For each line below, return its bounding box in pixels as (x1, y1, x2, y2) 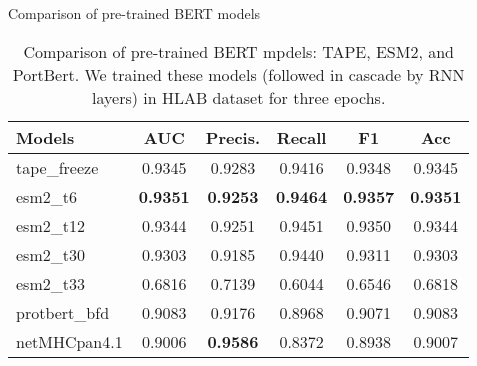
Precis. (205, 125, 261, 149)
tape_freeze (16, 155, 99, 179)
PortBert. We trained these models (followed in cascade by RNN (12, 62, 465, 86)
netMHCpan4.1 (16, 329, 123, 353)
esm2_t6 (16, 184, 77, 208)
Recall (276, 125, 327, 149)
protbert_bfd (16, 300, 110, 324)
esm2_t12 (16, 213, 85, 237)
